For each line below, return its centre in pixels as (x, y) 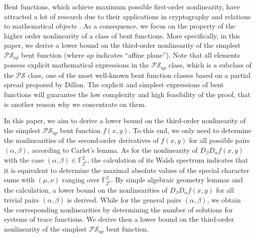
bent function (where (53, 54)
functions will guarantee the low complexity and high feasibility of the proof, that (127, 94)
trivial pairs (22, 199)
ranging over (81, 180)
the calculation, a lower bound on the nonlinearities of (86, 189)
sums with (19, 180)
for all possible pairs (219, 140)
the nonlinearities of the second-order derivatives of (81, 140)
